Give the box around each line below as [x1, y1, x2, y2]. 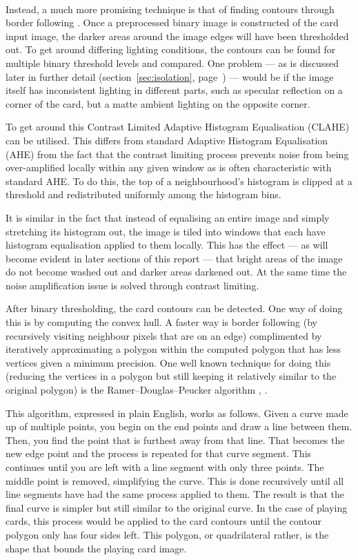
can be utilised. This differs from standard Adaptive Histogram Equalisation [6, 133, 328, 147]
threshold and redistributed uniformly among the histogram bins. [6, 187, 281, 202]
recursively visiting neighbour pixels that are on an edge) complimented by [6, 328, 322, 342]
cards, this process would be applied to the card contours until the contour [6, 514, 321, 528]
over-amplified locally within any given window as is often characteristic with [6, 160, 332, 175]
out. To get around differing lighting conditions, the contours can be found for [6, 42, 336, 57]
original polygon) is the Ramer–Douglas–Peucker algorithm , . [6, 383, 268, 397]
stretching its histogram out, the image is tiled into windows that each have [6, 224, 326, 238]
